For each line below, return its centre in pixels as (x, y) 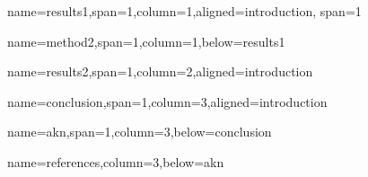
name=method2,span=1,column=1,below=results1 (146, 41)
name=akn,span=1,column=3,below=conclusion (140, 132)
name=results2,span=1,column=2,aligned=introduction (160, 71)
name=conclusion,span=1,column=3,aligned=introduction (167, 101)
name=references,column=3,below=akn (116, 161)
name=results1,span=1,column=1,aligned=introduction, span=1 (184, 11)
